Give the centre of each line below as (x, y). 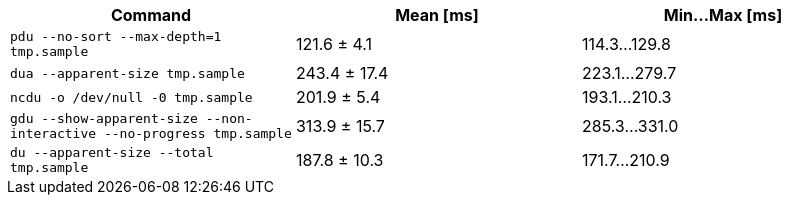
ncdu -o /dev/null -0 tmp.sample (131, 97)
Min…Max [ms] (723, 15)
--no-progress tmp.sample (197, 133)
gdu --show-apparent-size (104, 118)
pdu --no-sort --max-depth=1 (116, 36)
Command (151, 15)
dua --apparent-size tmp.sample (127, 73)
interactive (53, 133)
